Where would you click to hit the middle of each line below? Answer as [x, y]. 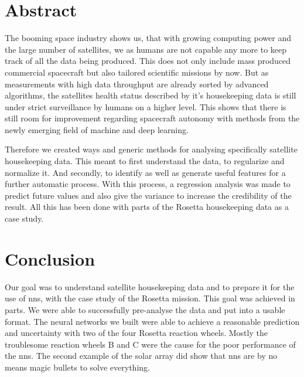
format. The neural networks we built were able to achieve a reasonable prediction [152, 321]
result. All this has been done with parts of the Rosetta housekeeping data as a [147, 207]
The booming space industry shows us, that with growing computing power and [148, 38]
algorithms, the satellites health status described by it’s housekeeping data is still [151, 95]
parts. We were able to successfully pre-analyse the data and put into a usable [145, 309]
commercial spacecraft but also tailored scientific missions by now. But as [137, 72]
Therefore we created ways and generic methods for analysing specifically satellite [151, 149]
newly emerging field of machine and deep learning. [97, 129]
